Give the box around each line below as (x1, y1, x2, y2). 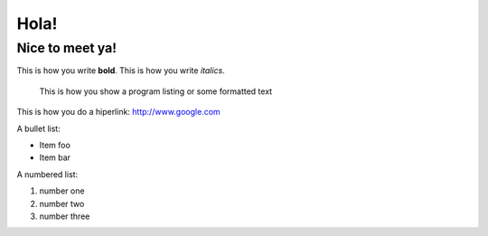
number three (39, 211, 90, 222)
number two (39, 198, 85, 209)
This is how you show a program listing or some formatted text (39, 86, 273, 97)
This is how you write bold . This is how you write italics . (16, 65, 225, 76)
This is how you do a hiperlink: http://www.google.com (16, 107, 221, 118)
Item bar (39, 152, 71, 163)
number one (39, 185, 85, 196)
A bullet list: (16, 123, 61, 134)
